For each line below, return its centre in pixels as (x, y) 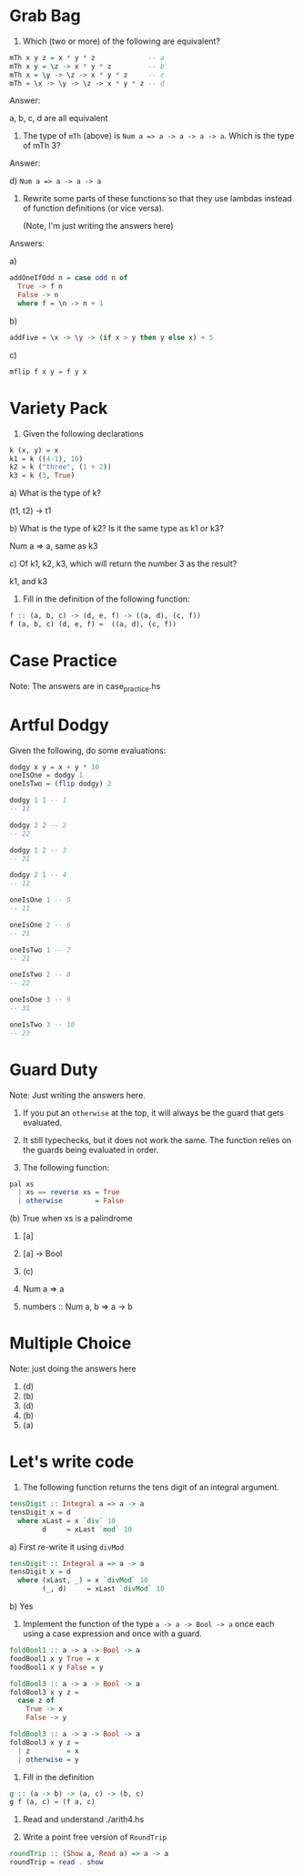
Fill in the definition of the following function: (106, 599)
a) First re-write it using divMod (67, 1547)
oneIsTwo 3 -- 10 (42, 1025)
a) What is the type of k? (56, 493)
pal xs (22, 1184)
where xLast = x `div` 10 (67, 1520)
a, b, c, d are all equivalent (59, 119)
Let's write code (72, 1462)
